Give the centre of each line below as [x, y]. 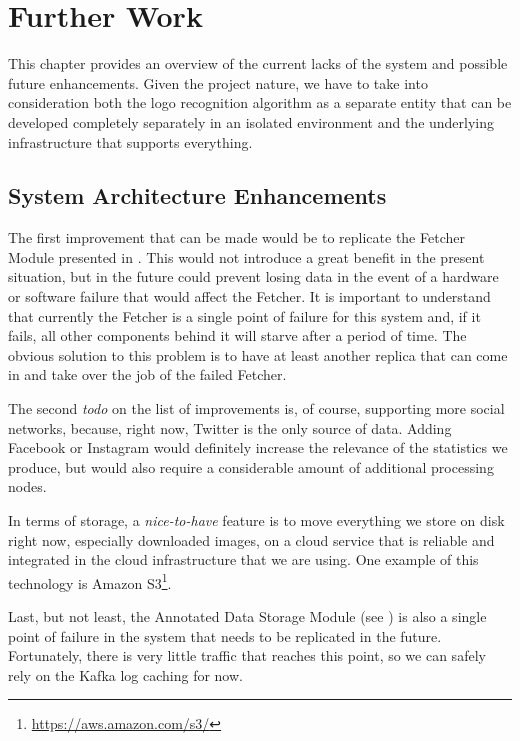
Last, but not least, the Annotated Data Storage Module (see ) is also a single [247, 616]
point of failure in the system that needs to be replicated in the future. [225, 635]
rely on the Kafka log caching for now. [125, 674]
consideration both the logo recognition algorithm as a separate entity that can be [260, 102]
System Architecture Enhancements [197, 195]
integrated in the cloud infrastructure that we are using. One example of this [243, 559]
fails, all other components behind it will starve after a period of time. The [237, 335]
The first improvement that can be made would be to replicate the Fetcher [236, 237]
